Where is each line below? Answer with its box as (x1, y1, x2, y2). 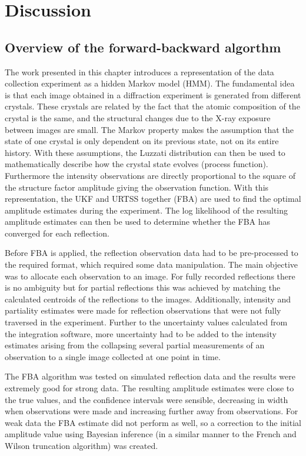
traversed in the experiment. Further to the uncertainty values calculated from (5, 316, 288, 328)
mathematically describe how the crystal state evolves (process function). (5, 158, 268, 170)
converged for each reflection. (5, 227, 109, 239)
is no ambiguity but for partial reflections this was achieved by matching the (5, 281, 281, 294)
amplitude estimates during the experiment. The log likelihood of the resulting (5, 204, 288, 216)
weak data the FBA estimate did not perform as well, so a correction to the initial (5, 416, 301, 428)
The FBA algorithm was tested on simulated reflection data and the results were (5, 370, 295, 382)
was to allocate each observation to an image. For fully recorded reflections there (5, 269, 295, 282)
